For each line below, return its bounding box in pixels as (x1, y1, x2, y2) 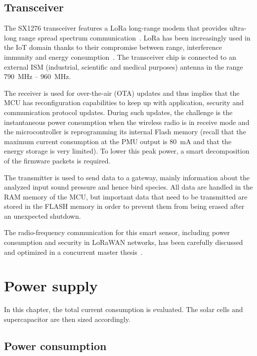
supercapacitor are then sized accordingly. (4, 314, 130, 324)
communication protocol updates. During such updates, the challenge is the (4, 107, 233, 117)
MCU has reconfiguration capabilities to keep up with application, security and (4, 97, 244, 108)
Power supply (4, 276, 98, 296)
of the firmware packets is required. (4, 155, 111, 165)
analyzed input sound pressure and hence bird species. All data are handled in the (4, 182, 253, 192)
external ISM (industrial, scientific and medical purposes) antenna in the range (4, 61, 243, 72)
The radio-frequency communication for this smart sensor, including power (4, 227, 230, 237)
